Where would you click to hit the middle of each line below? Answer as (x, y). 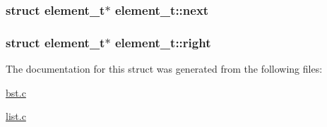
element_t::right (163, 42)
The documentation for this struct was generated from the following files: (164, 69)
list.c (16, 116)
